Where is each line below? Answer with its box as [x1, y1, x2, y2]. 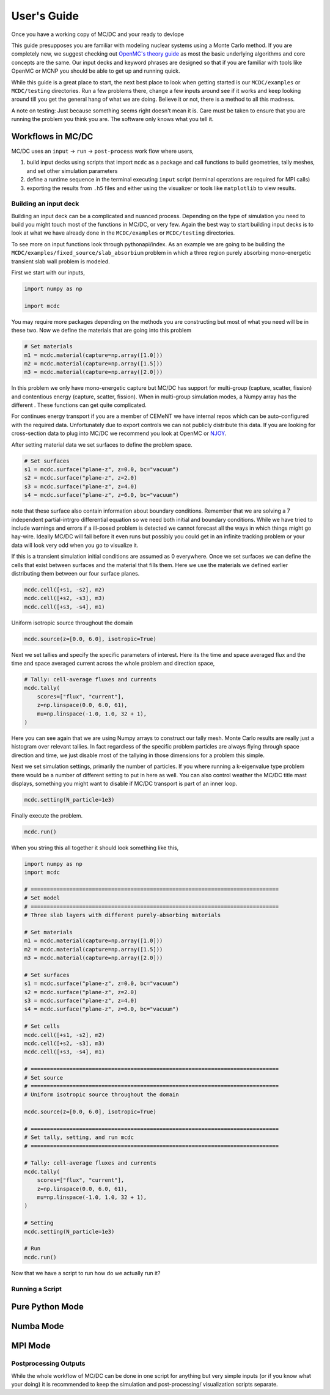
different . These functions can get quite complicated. [11, 401, 147, 409]
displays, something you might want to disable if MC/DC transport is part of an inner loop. [11, 780, 238, 787]
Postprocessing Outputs [11, 1360, 86, 1368]
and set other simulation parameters [26, 167, 118, 174]
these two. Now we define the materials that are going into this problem [11, 327, 192, 334]
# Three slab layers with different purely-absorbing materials [24, 912, 221, 919]
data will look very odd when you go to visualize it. [11, 541, 139, 549]
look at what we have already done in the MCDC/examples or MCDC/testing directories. [11, 229, 235, 236]
